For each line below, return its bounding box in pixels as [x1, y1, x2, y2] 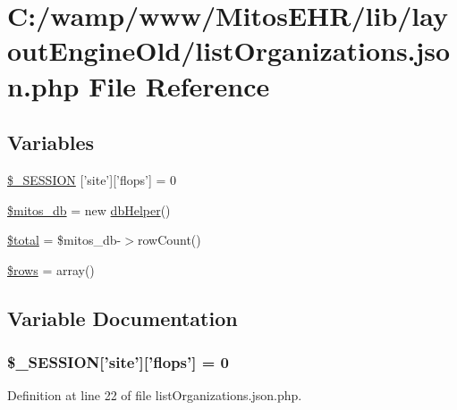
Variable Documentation [7, 304, 238, 331]
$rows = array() [7, 260, 95, 279]
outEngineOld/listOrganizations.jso [7, 32, 451, 69]
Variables [7, 129, 95, 156]
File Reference [89, 67, 270, 104]
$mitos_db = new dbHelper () [7, 200, 171, 219]
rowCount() [137, 230, 201, 249]
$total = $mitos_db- [7, 230, 122, 249]
